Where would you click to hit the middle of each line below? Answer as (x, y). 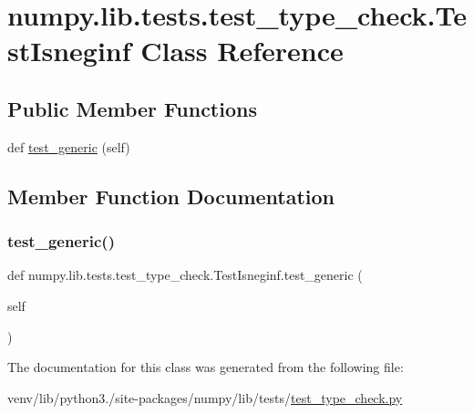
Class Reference (242, 51)
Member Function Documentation (171, 196)
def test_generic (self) (69, 146)
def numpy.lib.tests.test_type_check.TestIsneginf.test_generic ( (185, 275)
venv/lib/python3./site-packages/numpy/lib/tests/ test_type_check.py (205, 397)
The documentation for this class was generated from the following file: (206, 367)
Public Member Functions (132, 108)
